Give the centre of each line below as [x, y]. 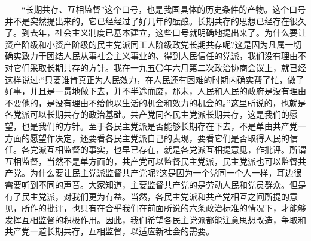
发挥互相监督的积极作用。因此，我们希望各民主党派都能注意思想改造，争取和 [155, 219]
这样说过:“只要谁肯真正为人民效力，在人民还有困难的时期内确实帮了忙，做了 [155, 79]
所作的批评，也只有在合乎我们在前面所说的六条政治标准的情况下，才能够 [164, 208]
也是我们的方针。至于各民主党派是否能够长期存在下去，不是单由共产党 [159, 126]
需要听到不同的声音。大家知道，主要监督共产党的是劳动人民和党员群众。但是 [155, 184]
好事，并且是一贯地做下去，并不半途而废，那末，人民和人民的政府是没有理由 [155, 91]
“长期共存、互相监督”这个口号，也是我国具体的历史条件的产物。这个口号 [164, 9]
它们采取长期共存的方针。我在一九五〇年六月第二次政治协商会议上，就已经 [159, 67]
